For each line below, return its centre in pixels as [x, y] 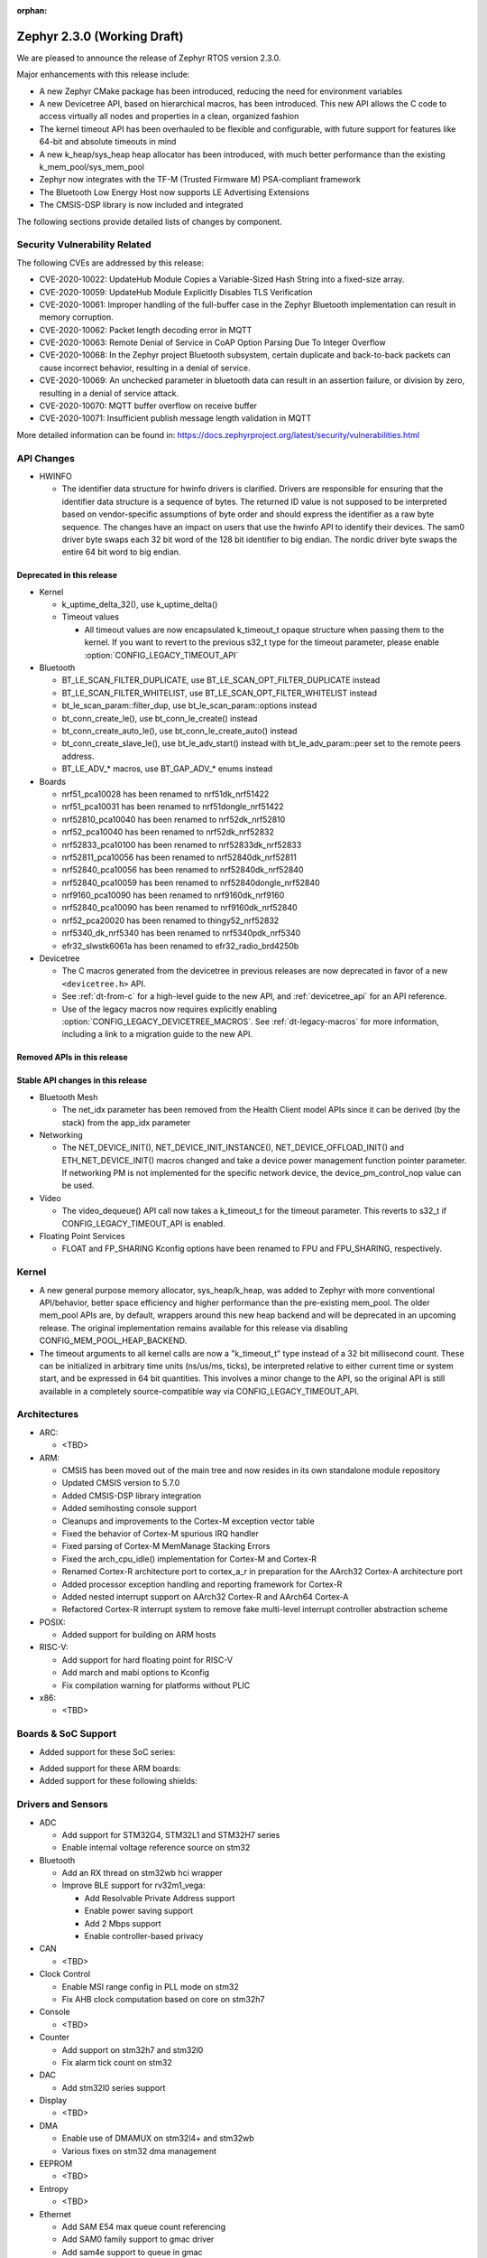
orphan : [32, 10]
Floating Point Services [82, 1236]
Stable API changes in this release [82, 1080]
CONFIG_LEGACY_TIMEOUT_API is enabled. [143, 1223]
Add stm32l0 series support [114, 2087]
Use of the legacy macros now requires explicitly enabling [170, 1009]
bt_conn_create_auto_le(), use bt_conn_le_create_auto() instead [179, 731]
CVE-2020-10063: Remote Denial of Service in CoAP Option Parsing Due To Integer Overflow [213, 342]
